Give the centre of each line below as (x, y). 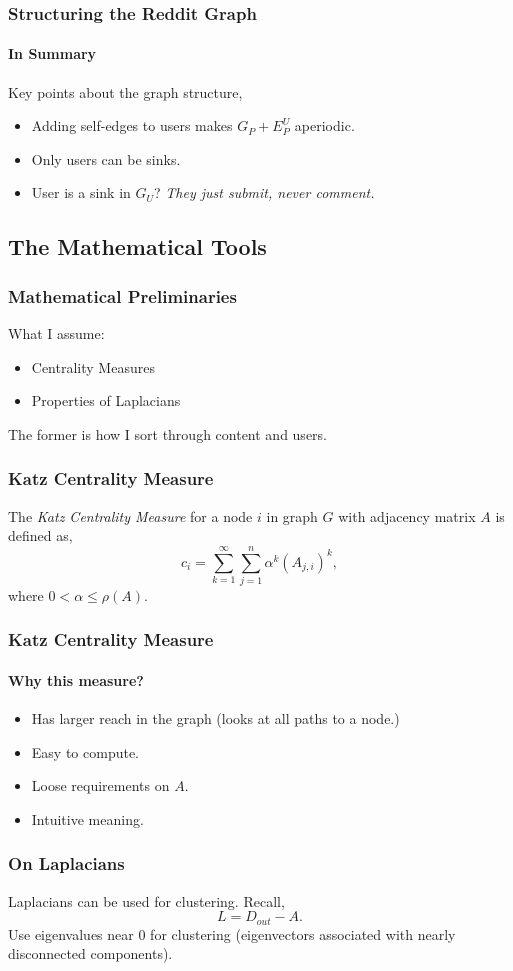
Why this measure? (76, 679)
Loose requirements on (100, 785)
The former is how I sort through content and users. (167, 433)
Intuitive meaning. (87, 818)
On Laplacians (66, 863)
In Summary (52, 53)
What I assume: (56, 333)
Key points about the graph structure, (125, 91)
